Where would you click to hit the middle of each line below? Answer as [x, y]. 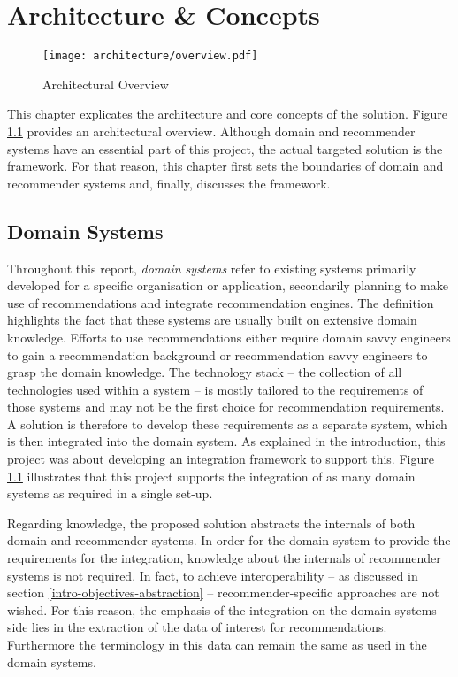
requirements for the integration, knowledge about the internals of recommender [224, 558]
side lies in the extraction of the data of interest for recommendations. [197, 627]
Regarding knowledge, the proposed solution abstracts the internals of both [211, 523]
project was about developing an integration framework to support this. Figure [221, 459]
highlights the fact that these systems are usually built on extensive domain [212, 320]
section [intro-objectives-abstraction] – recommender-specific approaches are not [223, 592]
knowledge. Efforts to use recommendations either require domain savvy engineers [229, 337]
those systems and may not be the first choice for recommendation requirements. [226, 407]
